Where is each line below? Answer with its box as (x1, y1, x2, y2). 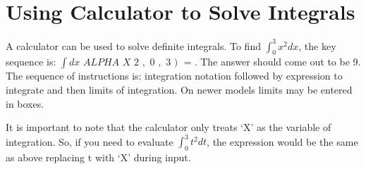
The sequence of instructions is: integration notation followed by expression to (6, 68, 343, 83)
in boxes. (6, 96, 44, 111)
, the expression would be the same (207, 134, 358, 149)
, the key (298, 38, 336, 53)
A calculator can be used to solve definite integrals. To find (6, 38, 261, 53)
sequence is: (6, 54, 56, 69)
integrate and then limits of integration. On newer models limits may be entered (6, 82, 353, 97)
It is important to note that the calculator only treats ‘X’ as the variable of (6, 120, 331, 134)
